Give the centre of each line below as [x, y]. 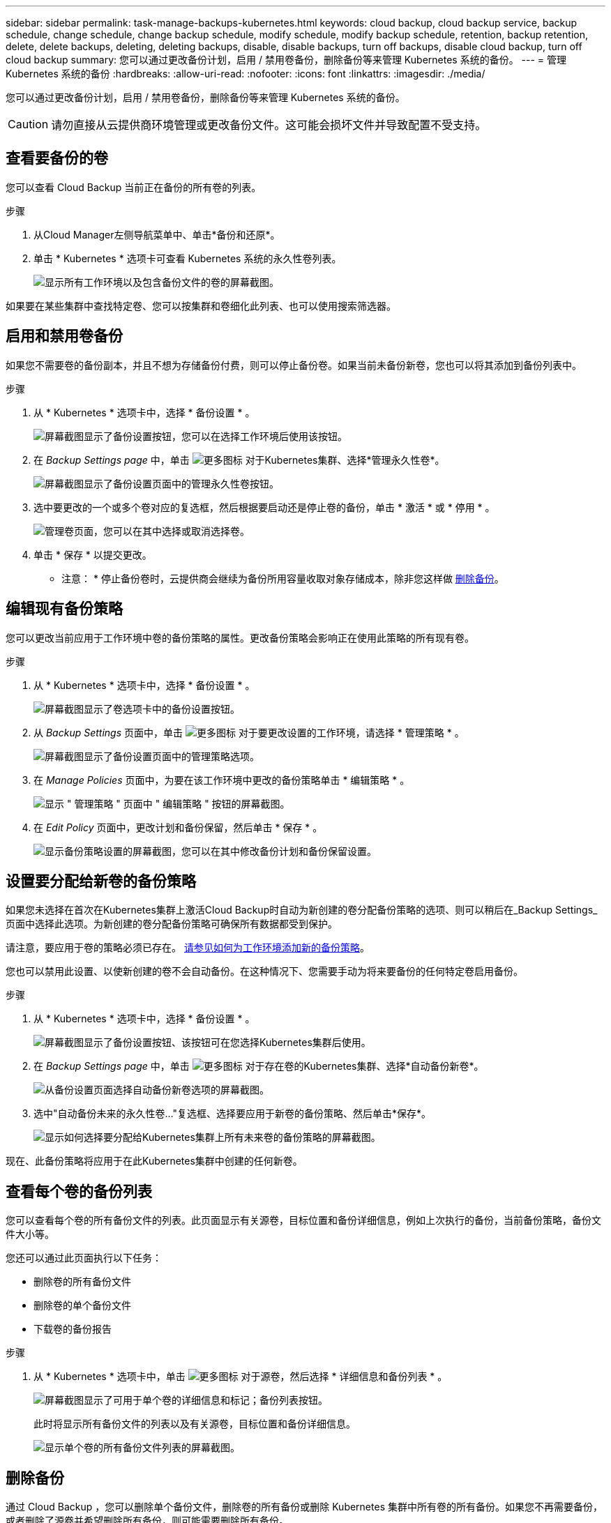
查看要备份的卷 [57, 158]
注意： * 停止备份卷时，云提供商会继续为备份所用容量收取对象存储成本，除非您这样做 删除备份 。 [283, 578]
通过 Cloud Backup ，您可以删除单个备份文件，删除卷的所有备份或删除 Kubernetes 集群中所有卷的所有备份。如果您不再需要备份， [304, 1507]
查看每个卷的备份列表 [79, 1191]
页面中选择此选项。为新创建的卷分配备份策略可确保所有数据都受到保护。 [172, 924]
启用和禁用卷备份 [64, 336]
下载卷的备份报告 [73, 1329]
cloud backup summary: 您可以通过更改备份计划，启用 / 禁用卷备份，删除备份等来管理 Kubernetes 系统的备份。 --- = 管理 [286, 60]
